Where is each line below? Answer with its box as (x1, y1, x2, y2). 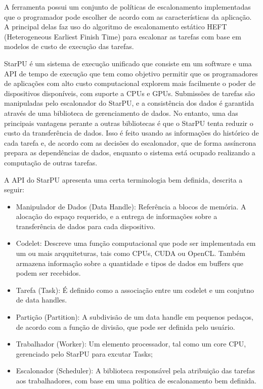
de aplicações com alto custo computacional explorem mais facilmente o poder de (4, 78, 256, 89)
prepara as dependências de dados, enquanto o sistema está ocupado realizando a (4, 147, 255, 158)
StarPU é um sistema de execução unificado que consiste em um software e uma (4, 58, 252, 68)
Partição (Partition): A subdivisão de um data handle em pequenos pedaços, (16, 312, 253, 322)
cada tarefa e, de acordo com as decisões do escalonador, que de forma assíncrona (4, 137, 256, 148)
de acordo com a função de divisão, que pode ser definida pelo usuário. (16, 321, 235, 332)
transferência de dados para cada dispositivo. (16, 221, 155, 231)
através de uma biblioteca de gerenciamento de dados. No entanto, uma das (4, 107, 238, 118)
